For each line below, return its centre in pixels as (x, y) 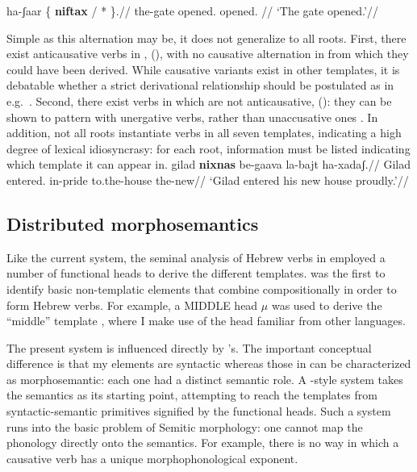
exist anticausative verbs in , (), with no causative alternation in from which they (208, 54)
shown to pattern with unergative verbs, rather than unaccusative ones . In (192, 117)
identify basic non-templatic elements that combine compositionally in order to (202, 288)
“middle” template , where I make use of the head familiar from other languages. (206, 321)
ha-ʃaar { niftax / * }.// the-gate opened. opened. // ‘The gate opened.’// (192, 10)
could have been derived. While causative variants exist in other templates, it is (203, 69)
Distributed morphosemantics (133, 223)
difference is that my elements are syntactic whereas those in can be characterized (209, 363)
